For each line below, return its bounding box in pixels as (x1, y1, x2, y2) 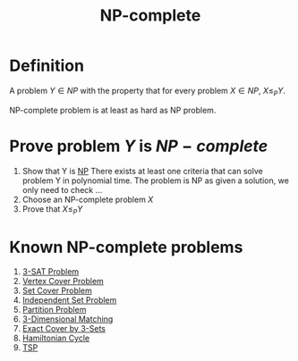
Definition (9, 55, 85, 76)
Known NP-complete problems (9, 237, 243, 257)
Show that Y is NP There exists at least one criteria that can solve (21, 165, 264, 176)
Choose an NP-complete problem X (21, 194, 154, 205)
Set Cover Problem (21, 285, 92, 296)
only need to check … (21, 184, 103, 195)
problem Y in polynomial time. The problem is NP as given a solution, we (21, 175, 289, 186)
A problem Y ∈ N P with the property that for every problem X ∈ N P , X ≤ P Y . (9, 85, 286, 98)
